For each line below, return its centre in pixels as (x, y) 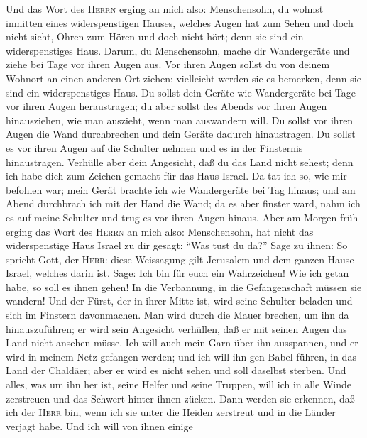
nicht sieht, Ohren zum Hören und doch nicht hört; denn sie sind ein (155, 37)
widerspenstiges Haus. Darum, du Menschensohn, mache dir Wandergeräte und (178, 50)
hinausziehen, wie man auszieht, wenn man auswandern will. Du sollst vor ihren (180, 120)
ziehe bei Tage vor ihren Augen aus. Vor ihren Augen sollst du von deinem (168, 64)
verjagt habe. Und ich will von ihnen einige (99, 426)
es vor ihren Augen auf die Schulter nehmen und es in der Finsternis (154, 147)
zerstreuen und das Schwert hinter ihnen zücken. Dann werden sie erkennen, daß (180, 398)
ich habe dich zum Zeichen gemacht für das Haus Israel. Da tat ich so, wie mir (176, 176)
